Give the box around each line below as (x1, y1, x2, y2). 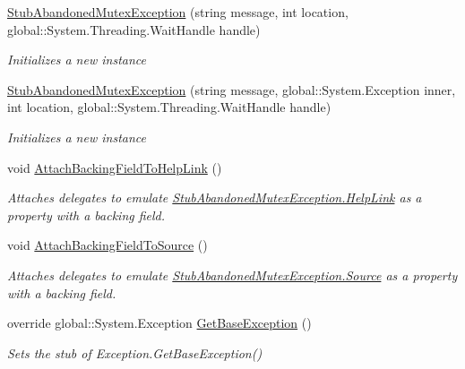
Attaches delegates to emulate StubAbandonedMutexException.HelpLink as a (7, 188, 422, 207)
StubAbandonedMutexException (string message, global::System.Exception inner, (7, 80, 456, 99)
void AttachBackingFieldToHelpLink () (7, 158, 222, 176)
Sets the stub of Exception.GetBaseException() (7, 343, 263, 362)
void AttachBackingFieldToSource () (7, 236, 208, 254)
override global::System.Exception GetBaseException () (7, 313, 312, 332)
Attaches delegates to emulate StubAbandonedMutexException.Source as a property (7, 265, 458, 284)
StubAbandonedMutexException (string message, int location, (7, 3, 349, 21)
